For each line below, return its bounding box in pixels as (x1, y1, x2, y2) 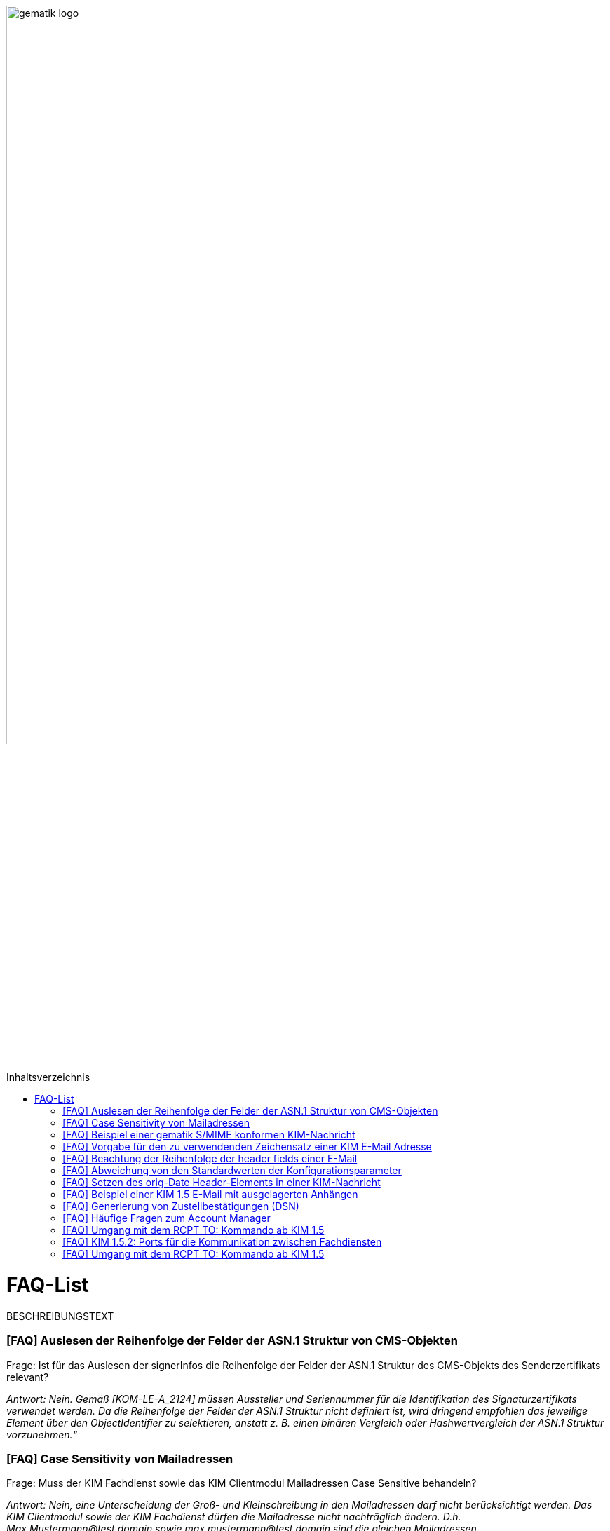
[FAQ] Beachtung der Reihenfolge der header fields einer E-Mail (62, 1152, 358, 1165)
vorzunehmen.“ (6, 1428, 78, 1441)
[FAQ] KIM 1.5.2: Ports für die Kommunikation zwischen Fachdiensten (62, 1236, 382, 1248)
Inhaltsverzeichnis (6, 1071, 90, 1084)
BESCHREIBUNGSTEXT (6, 1309, 114, 1322)
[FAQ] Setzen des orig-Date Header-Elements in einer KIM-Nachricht (62, 1176, 381, 1189)
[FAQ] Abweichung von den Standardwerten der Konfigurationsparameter (62, 1164, 402, 1177)
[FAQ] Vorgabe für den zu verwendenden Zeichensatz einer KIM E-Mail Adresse (62, 1141, 432, 1153)
